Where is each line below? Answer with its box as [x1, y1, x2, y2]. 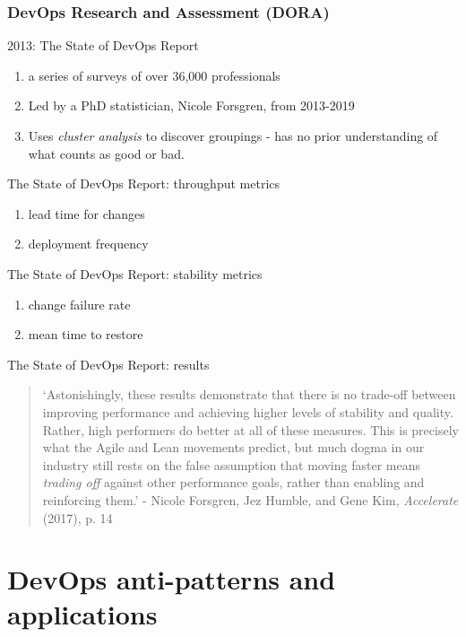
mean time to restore [28, 325, 143, 344]
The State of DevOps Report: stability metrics [7, 264, 263, 283]
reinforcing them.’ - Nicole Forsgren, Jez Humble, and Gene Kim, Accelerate [42, 490, 459, 509]
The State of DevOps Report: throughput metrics [7, 174, 280, 193]
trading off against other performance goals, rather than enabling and [42, 473, 425, 492]
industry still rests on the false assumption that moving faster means [42, 455, 420, 474]
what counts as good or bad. [28, 144, 185, 162]
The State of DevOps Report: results [7, 354, 210, 373]
